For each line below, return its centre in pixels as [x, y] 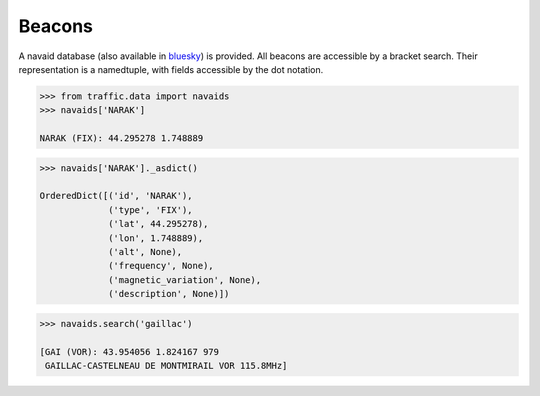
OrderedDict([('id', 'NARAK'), [116, 196]
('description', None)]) [169, 294]
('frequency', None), [161, 266]
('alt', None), [145, 252]
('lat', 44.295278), [158, 224]
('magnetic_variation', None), [185, 279]
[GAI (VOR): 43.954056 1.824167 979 [129, 351]
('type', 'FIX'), [151, 209]
